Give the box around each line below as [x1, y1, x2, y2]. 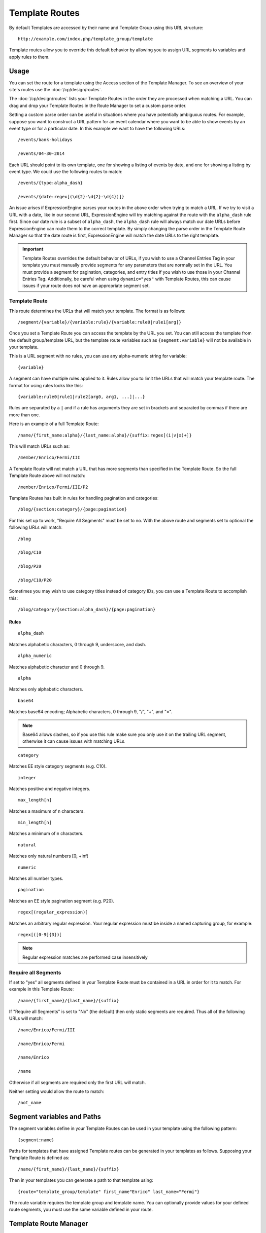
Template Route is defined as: [9, 1155, 70, 1161]
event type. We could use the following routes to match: [9, 168, 123, 175]
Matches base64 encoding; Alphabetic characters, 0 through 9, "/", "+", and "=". [9, 709, 172, 715]
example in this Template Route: [9, 986, 74, 992]
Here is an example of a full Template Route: [9, 421, 99, 427]
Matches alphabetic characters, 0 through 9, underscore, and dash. [9, 641, 146, 647]
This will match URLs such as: [9, 443, 70, 449]
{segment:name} [18, 1137, 55, 1143]
